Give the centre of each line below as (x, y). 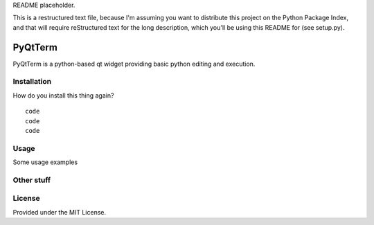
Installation (32, 82)
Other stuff (32, 180)
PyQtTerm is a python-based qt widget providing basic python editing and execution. (134, 64)
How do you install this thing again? (63, 95)
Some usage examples (45, 162)
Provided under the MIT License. (60, 212)
